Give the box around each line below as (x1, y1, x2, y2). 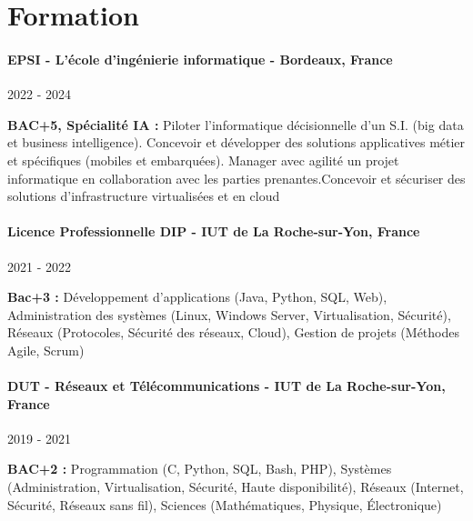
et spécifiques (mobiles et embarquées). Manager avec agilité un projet (7, 150, 399, 169)
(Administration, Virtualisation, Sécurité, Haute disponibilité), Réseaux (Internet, (7, 477, 464, 496)
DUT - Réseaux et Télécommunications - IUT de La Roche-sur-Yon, (7, 376, 446, 396)
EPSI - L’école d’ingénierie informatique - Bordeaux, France (7, 49, 393, 68)
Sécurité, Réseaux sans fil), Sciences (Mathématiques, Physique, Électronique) (7, 495, 442, 514)
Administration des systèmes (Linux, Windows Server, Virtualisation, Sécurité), (7, 305, 451, 324)
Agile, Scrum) (7, 340, 85, 359)
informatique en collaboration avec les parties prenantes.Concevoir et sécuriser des (7, 168, 466, 187)
